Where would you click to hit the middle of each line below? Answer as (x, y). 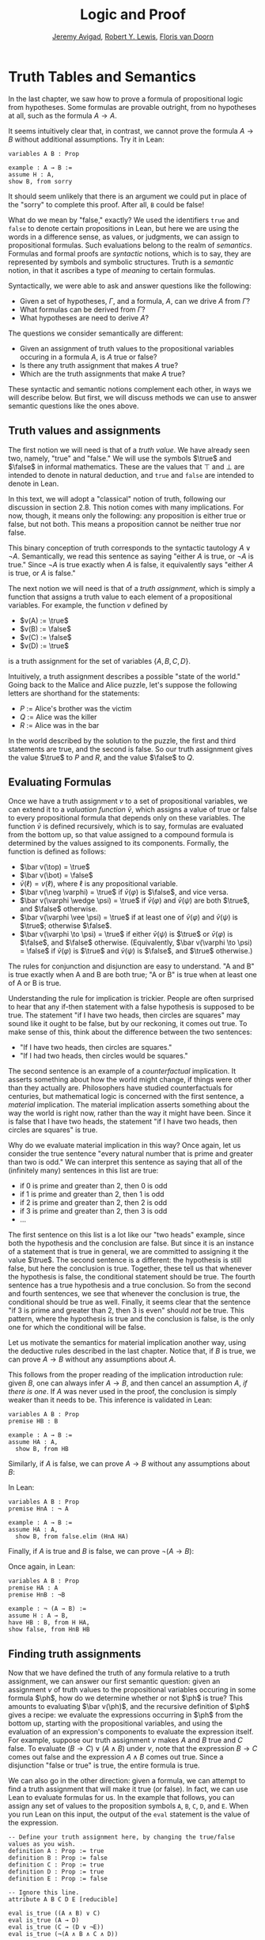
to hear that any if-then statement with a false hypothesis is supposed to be (131, 1007)
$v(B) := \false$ (45, 629)
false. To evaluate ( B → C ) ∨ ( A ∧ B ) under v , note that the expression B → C (133, 1749)
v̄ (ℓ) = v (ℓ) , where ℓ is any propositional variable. (98, 884)
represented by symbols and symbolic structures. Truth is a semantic (121, 262)
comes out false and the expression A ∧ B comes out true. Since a (116, 1757)
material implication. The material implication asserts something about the (129, 1105)
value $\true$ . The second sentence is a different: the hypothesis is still (125, 1260)
